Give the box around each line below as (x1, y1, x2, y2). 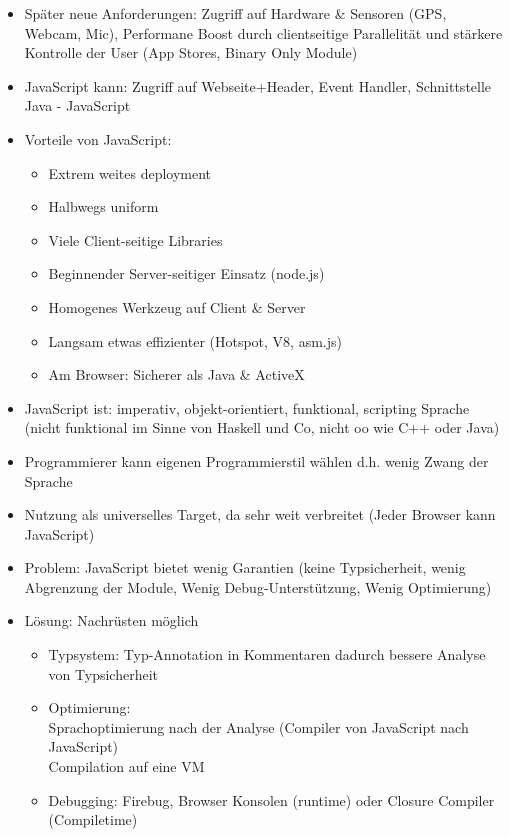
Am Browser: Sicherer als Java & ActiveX (48, 364, 305, 385)
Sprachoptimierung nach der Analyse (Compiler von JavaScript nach (48, 716, 469, 737)
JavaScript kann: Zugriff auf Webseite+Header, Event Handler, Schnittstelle (24, 75, 492, 96)
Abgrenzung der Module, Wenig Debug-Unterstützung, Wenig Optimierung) (24, 576, 492, 597)
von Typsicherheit (48, 663, 158, 684)
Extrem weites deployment (48, 162, 212, 183)
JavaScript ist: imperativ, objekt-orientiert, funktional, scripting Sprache (24, 397, 470, 418)
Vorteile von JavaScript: (24, 128, 172, 149)
